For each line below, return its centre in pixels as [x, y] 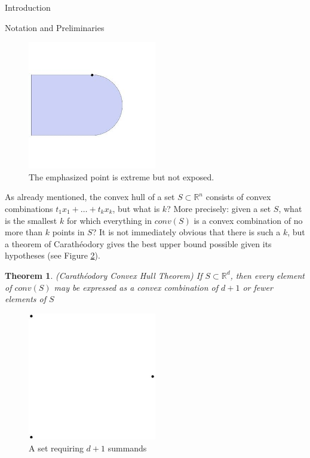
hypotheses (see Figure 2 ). [53, 255]
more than [24, 232]
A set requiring [56, 448]
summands [127, 448]
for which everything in [109, 220]
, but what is [136, 208]
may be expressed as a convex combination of [136, 287]
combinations [29, 208]
